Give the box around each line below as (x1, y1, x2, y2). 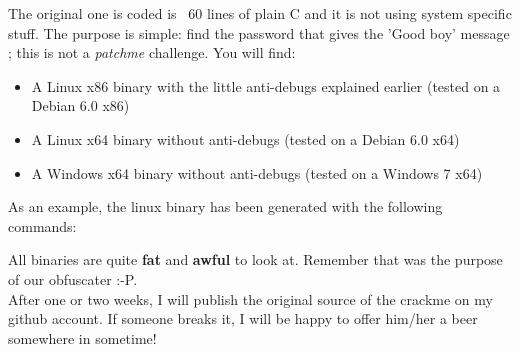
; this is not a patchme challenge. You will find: (8, 42, 296, 63)
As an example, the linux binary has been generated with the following (8, 196, 443, 217)
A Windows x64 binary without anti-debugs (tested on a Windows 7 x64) (31, 162, 483, 183)
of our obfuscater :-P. (8, 268, 138, 289)
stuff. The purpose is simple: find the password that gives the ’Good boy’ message (8, 22, 510, 43)
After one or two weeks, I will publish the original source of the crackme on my (8, 288, 493, 309)
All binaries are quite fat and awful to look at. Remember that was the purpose (8, 249, 503, 270)
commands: (8, 215, 77, 236)
